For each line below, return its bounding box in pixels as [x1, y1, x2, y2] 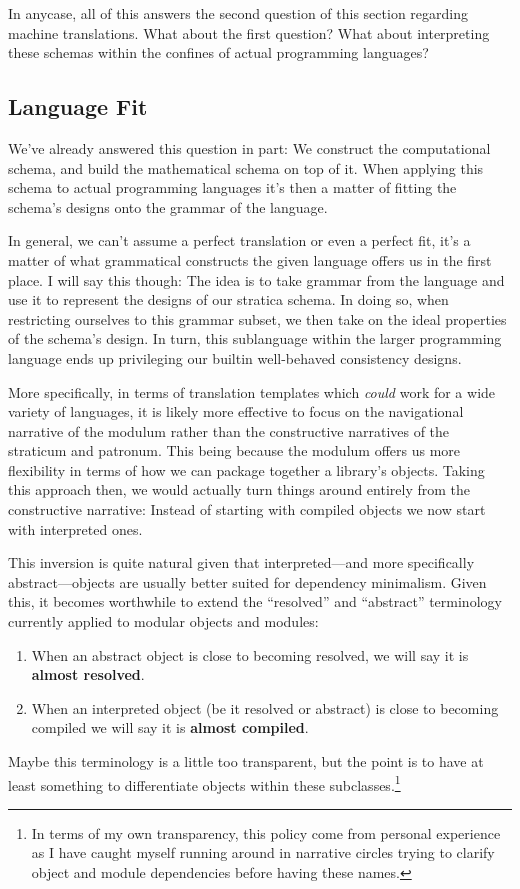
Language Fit [8, 91, 148, 122]
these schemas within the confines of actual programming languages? [8, 42, 429, 63]
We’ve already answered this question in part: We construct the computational [8, 137, 491, 158]
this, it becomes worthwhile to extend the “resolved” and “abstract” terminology [8, 591, 502, 612]
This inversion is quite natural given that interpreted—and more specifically [8, 552, 475, 573]
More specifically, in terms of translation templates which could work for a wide [8, 381, 496, 402]
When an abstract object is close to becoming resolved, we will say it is [31, 644, 469, 665]
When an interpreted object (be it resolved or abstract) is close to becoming [31, 697, 499, 718]
